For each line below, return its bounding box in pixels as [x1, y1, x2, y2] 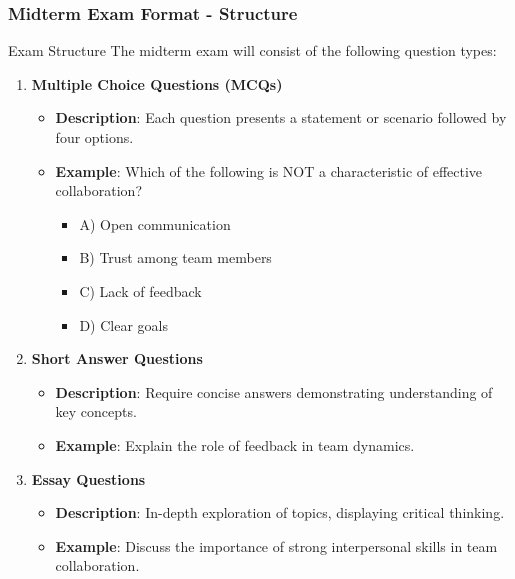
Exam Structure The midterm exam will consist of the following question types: [8, 40, 497, 61]
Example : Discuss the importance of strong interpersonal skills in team [55, 535, 498, 556]
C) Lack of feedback [79, 280, 202, 301]
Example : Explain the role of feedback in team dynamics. [55, 434, 415, 455]
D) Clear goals [79, 314, 168, 335]
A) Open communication [79, 213, 231, 234]
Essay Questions [31, 468, 146, 489]
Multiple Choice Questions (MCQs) [31, 73, 283, 94]
